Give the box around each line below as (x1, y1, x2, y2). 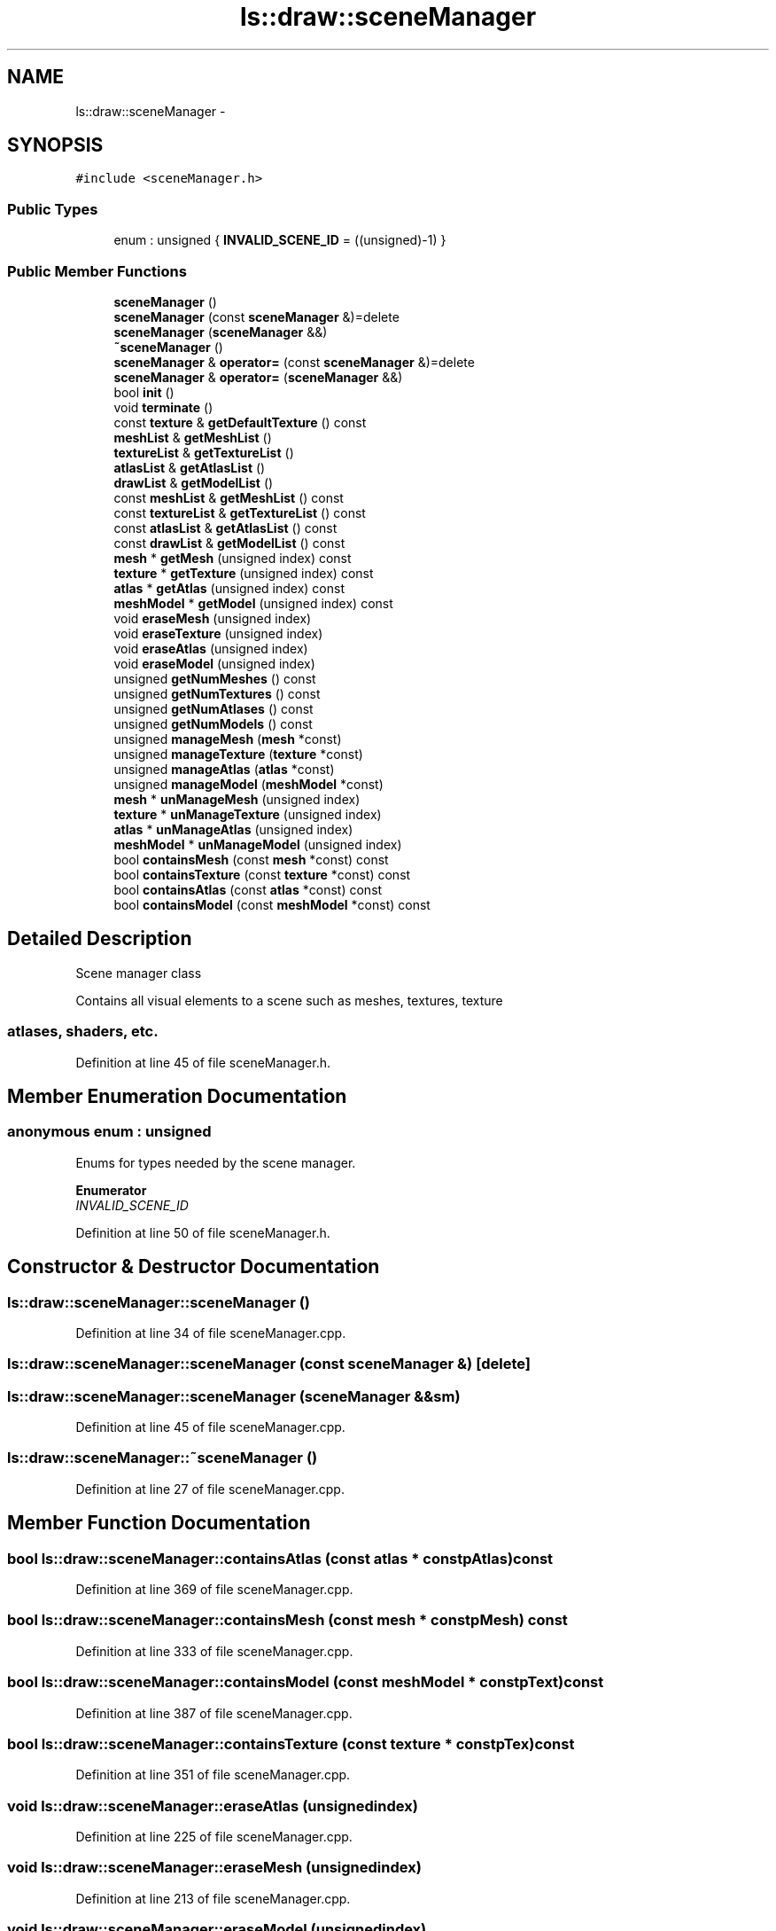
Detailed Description (7, 927, 192, 950)
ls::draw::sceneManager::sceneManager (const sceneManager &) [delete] (7, 1355, 531, 1373)
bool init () (113, 384, 175, 400)
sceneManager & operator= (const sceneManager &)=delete (113, 354, 475, 370)
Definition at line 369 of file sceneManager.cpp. (75, 1582, 353, 1598)
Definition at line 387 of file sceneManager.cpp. (75, 1705, 353, 1721)
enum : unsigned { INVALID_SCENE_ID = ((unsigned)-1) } (113, 232, 446, 248)
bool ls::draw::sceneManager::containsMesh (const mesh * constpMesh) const (7, 1611, 568, 1630)
